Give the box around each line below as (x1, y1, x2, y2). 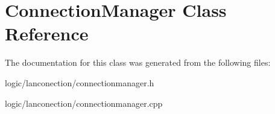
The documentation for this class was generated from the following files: (5, 56, 271, 69)
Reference (5, 21, 89, 46)
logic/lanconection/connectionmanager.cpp (5, 97, 163, 109)
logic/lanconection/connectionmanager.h (5, 76, 154, 89)
